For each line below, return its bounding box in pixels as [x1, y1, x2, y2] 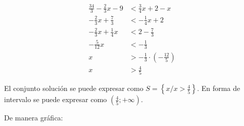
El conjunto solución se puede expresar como [4, 83, 143, 93]
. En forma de [197, 83, 240, 93]
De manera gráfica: [4, 112, 63, 123]
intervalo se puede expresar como [4, 94, 107, 105]
